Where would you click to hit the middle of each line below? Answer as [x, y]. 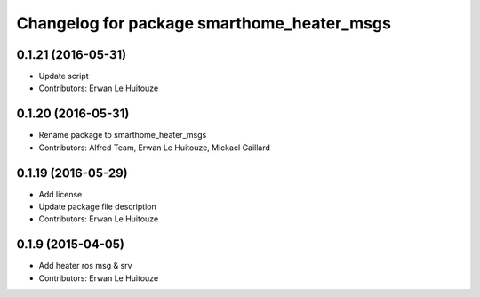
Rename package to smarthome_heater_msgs [123, 135]
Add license [60, 194]
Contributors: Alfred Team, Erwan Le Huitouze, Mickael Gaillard [155, 148]
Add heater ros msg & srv [85, 266]
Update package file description [97, 207]
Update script [64, 76]
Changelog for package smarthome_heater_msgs [204, 23]
